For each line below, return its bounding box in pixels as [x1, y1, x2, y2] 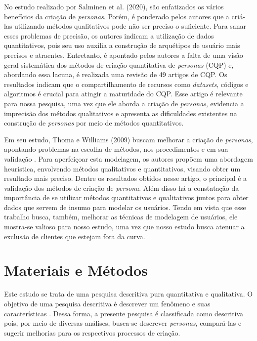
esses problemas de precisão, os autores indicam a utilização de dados [4, 30, 214, 41]
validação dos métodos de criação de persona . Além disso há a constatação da [4, 182, 239, 193]
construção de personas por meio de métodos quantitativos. [4, 118, 184, 128]
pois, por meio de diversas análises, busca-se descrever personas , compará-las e [4, 318, 242, 328]
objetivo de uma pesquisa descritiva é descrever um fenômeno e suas [4, 298, 211, 308]
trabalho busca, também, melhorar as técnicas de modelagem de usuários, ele [4, 212, 238, 222]
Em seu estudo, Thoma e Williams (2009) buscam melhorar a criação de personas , [4, 134, 253, 144]
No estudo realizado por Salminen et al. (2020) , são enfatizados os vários [4, 1, 224, 11]
